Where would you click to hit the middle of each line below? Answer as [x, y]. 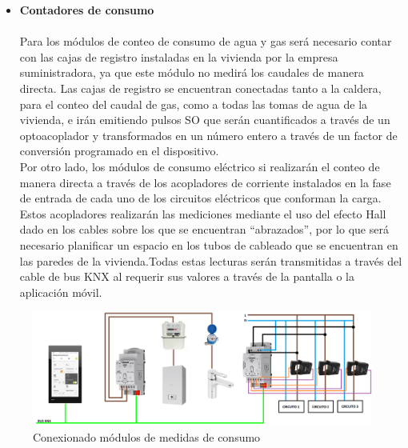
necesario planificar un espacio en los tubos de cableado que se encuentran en [209, 244]
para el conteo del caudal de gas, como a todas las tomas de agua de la [194, 104]
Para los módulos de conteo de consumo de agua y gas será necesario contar [206, 41]
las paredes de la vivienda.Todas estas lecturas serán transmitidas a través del [211, 260]
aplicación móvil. [61, 292]
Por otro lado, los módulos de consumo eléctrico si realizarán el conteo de [200, 166]
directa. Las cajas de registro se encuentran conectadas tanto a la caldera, [200, 88]
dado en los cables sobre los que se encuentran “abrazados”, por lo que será [204, 229]
